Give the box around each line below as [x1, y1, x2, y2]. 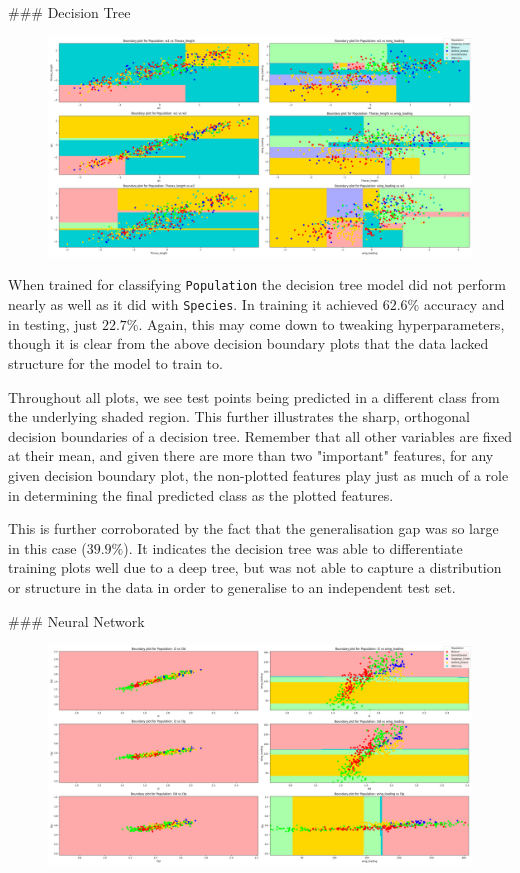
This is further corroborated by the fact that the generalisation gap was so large [8, 518, 499, 539]
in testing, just [8, 313, 98, 334]
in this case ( [8, 537, 87, 558]
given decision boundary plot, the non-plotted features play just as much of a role [8, 464, 509, 485]
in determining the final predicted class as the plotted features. [8, 484, 394, 505]
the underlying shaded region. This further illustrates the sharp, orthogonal [8, 406, 470, 427]
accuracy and [423, 294, 505, 315]
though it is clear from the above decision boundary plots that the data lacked [8, 333, 489, 354]
